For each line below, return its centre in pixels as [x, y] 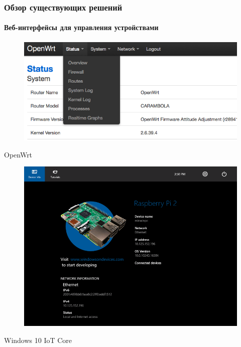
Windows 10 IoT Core [38, 340]
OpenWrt [18, 154]
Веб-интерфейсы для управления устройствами [81, 27]
